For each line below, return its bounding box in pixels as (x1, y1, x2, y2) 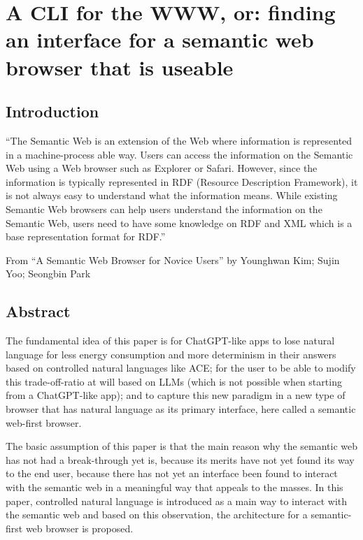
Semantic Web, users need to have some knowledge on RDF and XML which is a (6, 215, 353, 230)
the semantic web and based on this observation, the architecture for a (6, 507, 308, 522)
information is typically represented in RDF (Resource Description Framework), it (6, 174, 358, 189)
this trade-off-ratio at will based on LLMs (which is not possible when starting (6, 374, 342, 388)
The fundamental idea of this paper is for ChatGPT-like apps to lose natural (6, 333, 335, 348)
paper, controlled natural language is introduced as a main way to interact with (6, 493, 348, 508)
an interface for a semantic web (6, 25, 314, 54)
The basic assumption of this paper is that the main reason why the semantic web (6, 439, 358, 453)
